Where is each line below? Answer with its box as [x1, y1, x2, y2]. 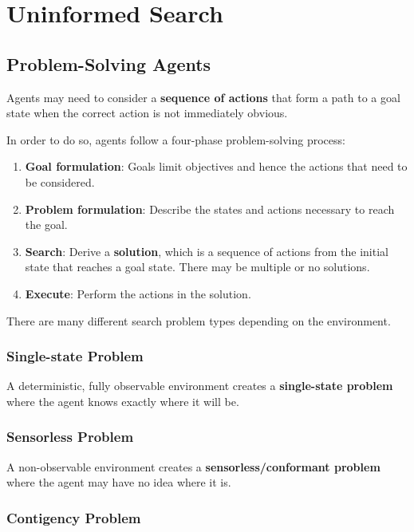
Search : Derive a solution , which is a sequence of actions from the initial [25, 242, 388, 259]
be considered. [25, 173, 95, 190]
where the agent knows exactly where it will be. [6, 392, 239, 409]
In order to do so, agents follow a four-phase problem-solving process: [6, 131, 345, 148]
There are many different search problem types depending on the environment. [6, 312, 391, 329]
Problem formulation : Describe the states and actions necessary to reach [25, 200, 395, 217]
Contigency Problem [6, 507, 141, 527]
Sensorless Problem [6, 427, 134, 447]
